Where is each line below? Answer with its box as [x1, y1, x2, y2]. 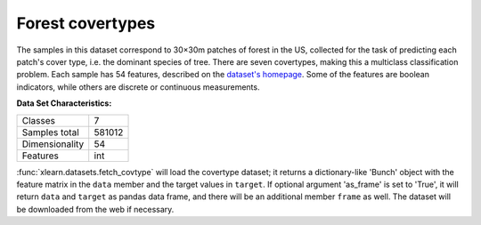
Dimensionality [21, 138, 85, 150]
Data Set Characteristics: [16, 98, 112, 108]
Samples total [21, 125, 79, 138]
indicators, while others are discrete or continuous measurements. [16, 81, 260, 92]
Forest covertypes [16, 13, 156, 33]
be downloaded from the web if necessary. [16, 204, 175, 214]
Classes [21, 114, 55, 126]
